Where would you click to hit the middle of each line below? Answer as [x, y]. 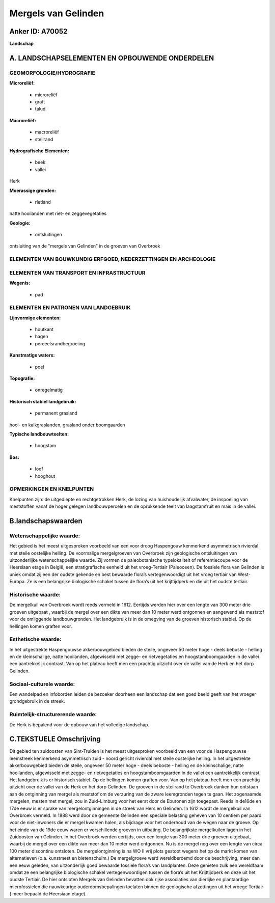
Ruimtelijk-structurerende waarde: [53, 715]
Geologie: [20, 223]
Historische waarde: [35, 594]
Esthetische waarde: [35, 639]
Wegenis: [20, 283]
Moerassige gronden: [33, 190]
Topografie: [22, 378]
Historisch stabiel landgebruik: [43, 401]
